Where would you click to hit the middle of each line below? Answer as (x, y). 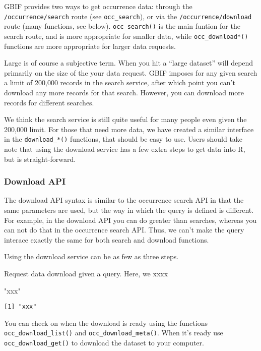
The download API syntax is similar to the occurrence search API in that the (124, 200)
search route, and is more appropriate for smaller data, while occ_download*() (126, 36)
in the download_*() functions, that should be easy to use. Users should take (123, 139)
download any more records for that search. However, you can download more (124, 92)
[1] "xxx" (20, 307)
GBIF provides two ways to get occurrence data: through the (98, 6)
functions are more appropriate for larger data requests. (90, 46)
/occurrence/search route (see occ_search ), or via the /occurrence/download (128, 16)
